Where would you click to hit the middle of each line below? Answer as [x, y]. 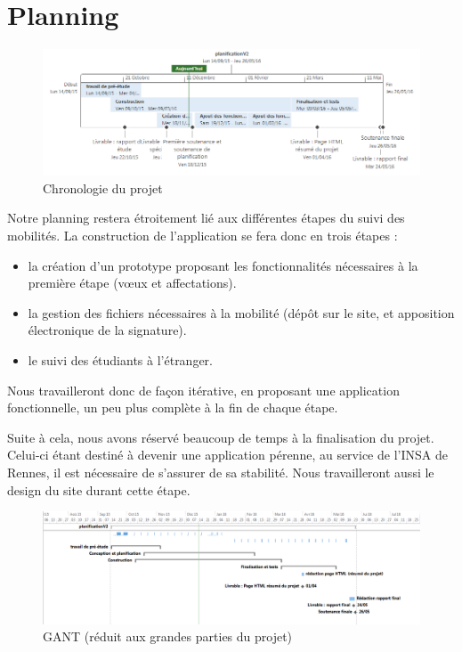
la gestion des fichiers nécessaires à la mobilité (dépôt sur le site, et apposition [241, 312]
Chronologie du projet [103, 187]
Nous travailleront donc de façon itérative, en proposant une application [203, 390]
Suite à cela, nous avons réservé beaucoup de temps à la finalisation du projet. [221, 437]
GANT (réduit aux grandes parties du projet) [168, 636]
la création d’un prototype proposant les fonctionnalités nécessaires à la [223, 265]
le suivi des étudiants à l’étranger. [120, 360]
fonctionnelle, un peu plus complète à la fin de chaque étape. [173, 407]
